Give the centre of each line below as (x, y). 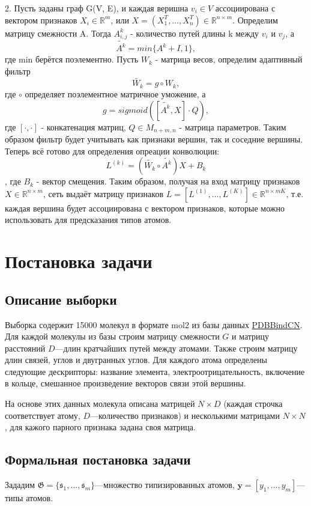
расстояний (25, 348)
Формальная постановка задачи (98, 459)
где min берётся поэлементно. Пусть (72, 59)
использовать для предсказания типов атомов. (88, 220)
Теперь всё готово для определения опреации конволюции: (112, 151)
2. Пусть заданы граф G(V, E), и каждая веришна (97, 8)
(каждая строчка (253, 404)
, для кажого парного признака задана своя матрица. (100, 427)
